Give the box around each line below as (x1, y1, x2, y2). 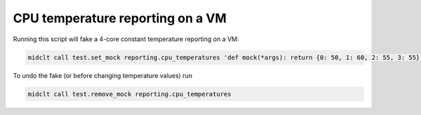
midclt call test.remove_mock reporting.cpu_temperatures (27, 90, 232, 98)
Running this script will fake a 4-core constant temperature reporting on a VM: (13, 35, 239, 43)
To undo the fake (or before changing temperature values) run (13, 71, 193, 79)
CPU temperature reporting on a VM (13, 10, 227, 26)
